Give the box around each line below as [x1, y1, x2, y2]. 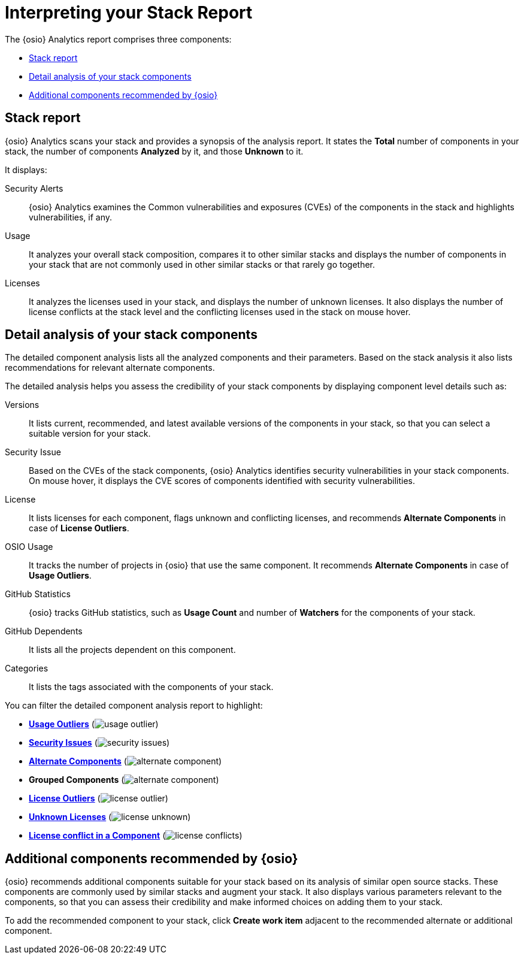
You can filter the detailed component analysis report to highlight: [5, 700, 263, 711]
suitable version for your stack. [29, 428, 151, 439]
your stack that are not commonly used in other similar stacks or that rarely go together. [29, 259, 375, 270]
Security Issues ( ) [29, 737, 170, 748]
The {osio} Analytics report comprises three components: [5, 34, 232, 44]
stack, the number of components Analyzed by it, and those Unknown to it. [5, 146, 304, 156]
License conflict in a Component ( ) [29, 830, 243, 841]
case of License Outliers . [29, 523, 129, 534]
